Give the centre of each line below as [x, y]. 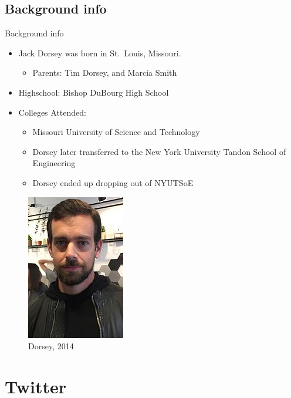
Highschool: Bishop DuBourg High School [94, 92]
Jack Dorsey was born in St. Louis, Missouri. [100, 53]
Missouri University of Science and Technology [116, 132]
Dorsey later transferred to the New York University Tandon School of [159, 151]
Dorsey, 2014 [51, 346]
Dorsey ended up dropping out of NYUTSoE [113, 182]
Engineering [54, 163]
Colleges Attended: [52, 112]
